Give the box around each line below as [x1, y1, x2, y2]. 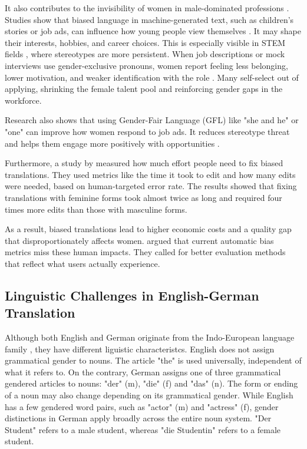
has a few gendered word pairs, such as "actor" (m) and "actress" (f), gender [5, 400, 279, 412]
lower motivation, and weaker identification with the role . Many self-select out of [5, 71, 299, 83]
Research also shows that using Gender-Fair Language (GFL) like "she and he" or [5, 114, 299, 126]
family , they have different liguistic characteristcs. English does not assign [5, 342, 275, 355]
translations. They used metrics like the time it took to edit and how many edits [5, 168, 296, 180]
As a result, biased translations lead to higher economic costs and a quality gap [5, 223, 292, 235]
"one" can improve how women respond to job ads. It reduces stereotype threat [5, 125, 290, 137]
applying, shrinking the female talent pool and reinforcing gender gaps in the [5, 82, 283, 95]
